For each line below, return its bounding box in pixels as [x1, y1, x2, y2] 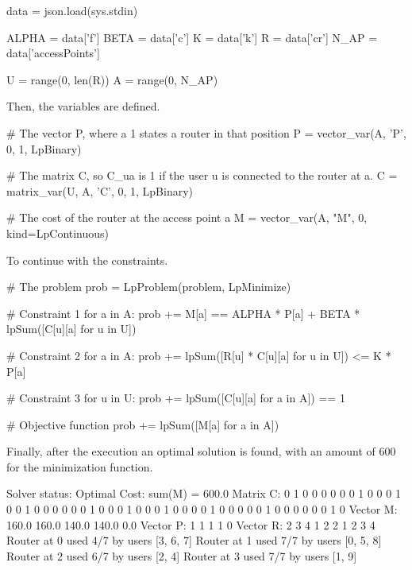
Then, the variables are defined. [6, 98, 160, 114]
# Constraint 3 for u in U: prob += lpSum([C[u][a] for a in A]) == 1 [6, 390, 345, 406]
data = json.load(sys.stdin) [6, 2, 138, 18]
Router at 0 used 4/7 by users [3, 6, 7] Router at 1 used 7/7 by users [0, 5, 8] [6, 532, 382, 549]
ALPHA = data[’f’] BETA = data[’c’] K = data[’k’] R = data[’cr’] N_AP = [6, 29, 378, 45]
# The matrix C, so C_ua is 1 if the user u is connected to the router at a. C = [6, 167, 398, 184]
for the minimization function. [6, 458, 153, 475]
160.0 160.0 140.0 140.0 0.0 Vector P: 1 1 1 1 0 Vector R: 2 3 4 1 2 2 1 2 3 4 [6, 516, 375, 533]
